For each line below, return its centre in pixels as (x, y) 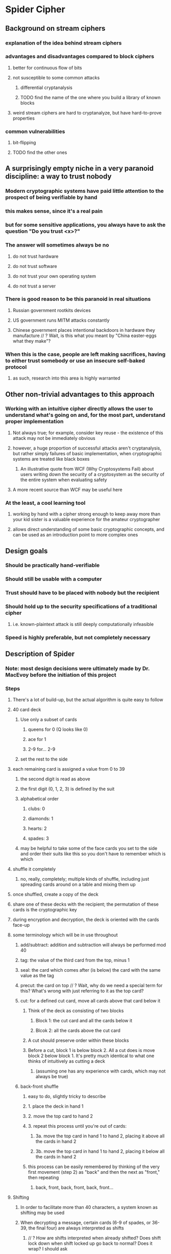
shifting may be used (42, 1213)
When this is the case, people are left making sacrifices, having (86, 354)
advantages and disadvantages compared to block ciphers (80, 56)
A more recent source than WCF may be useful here (67, 489)
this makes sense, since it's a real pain (54, 211)
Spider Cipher (35, 9)
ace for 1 (37, 740)
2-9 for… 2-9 (42, 749)
